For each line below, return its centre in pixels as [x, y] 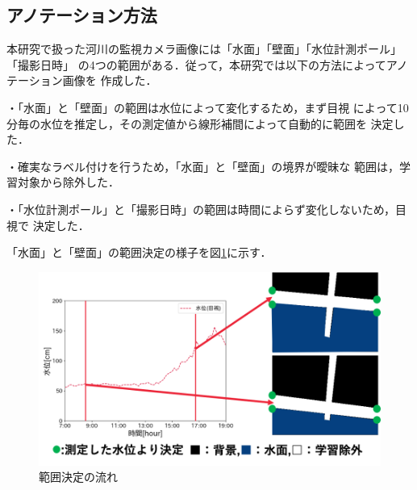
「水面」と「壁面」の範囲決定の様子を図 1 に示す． [139, 252]
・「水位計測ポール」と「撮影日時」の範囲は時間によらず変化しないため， [201, 209]
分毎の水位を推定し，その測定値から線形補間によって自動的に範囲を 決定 [200, 123]
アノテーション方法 [82, 15]
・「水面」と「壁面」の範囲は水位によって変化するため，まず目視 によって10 [208, 107]
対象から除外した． [68, 182]
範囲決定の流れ [78, 477]
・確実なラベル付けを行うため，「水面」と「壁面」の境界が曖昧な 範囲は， [203, 166]
